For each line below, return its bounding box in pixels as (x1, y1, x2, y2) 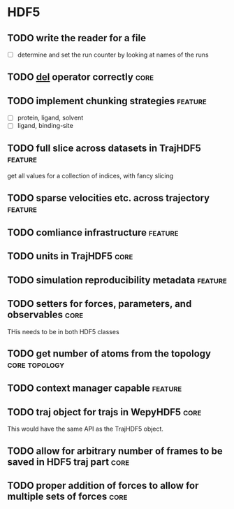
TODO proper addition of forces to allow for (7, 480, 199, 492)
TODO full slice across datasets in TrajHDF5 (7, 142, 201, 154)
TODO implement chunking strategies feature (7, 95, 207, 107)
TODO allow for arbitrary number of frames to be (7, 445, 223, 457)
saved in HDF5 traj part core (7, 456, 130, 468)
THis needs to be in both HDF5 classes (7, 327, 120, 336)
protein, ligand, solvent (17, 113, 84, 122)
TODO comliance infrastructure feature (7, 227, 179, 238)
